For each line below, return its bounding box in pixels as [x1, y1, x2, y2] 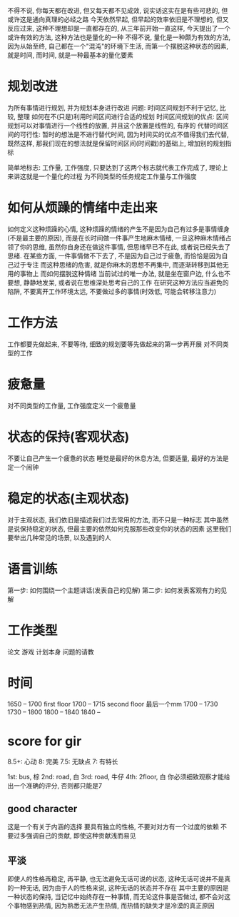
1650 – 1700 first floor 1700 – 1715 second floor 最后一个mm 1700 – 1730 [7, 700, 218, 709]
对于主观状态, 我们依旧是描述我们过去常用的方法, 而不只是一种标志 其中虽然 [7, 515, 229, 524]
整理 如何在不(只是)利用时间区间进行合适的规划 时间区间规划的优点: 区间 [16, 112, 230, 121]
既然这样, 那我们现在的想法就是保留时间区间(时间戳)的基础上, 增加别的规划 [7, 138, 226, 148]
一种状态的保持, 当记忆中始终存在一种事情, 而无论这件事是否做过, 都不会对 [7, 893, 225, 901]
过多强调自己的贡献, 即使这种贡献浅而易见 [13, 831, 136, 840]
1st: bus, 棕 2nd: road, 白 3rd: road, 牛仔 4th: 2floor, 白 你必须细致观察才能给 [7, 773, 230, 781]
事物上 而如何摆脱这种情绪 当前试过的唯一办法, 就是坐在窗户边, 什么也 [19, 269, 225, 278]
